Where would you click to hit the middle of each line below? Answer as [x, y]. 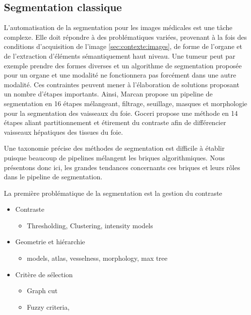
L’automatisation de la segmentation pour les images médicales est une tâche [118, 27]
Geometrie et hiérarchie [50, 242]
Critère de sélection [44, 274]
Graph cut [42, 291]
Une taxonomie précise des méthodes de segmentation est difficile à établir [114, 148]
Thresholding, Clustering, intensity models [90, 225]
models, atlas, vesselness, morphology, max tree [97, 258]
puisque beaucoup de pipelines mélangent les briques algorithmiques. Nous [114, 157]
